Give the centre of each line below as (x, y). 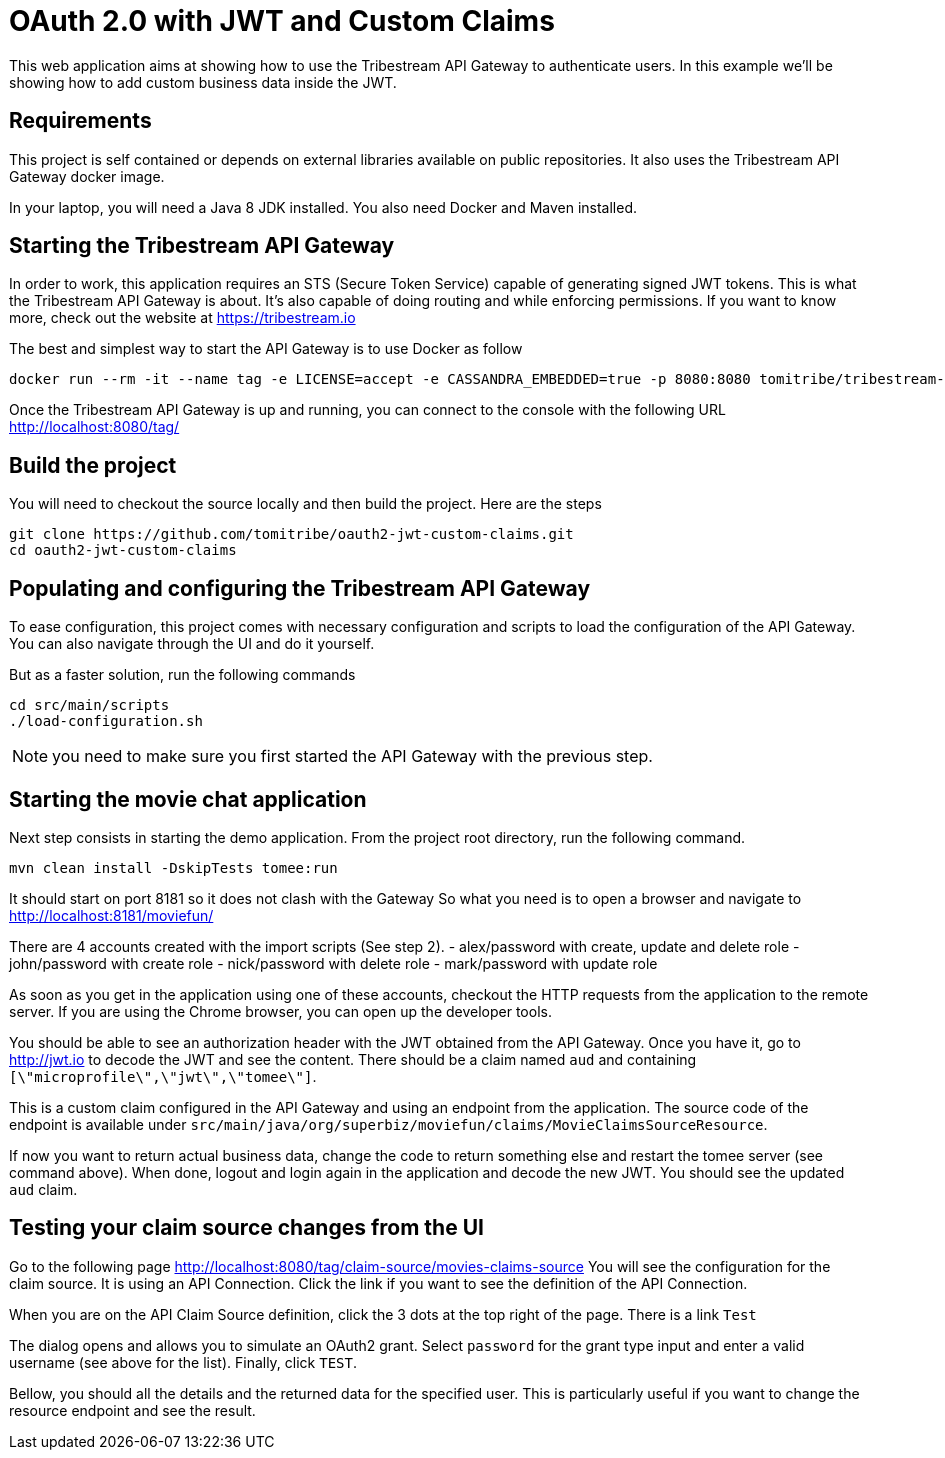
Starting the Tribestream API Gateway (202, 246)
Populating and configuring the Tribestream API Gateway (300, 588)
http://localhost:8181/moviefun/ (111, 915)
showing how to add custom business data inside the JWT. (203, 82)
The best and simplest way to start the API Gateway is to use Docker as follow (266, 349)
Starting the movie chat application (188, 799)
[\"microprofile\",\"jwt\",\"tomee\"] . (163, 1076)
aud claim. (43, 1189)
